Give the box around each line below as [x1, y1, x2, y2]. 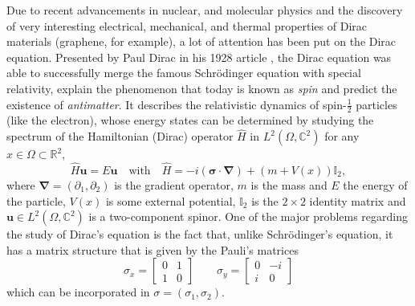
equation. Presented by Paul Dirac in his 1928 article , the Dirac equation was [6, 48, 392, 65]
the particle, [6, 192, 66, 209]
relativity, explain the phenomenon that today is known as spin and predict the [6, 80, 397, 96]
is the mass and [250, 177, 328, 194]
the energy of [343, 177, 408, 194]
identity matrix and [309, 192, 406, 209]
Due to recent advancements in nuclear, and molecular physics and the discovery [6, 2, 403, 18]
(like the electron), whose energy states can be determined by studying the [6, 112, 374, 129]
